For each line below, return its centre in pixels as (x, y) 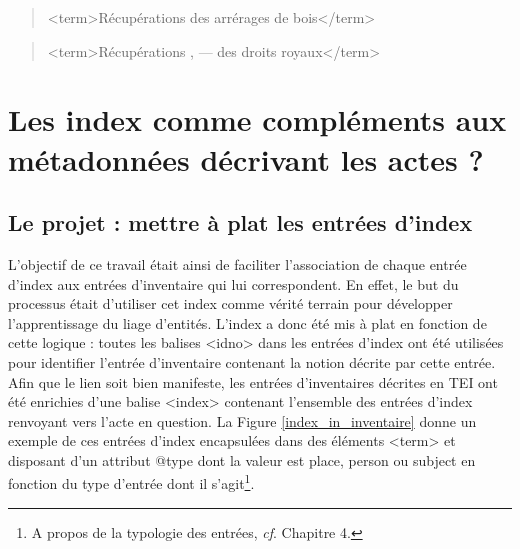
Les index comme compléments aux (257, 119)
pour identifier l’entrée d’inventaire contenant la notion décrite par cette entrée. (252, 361)
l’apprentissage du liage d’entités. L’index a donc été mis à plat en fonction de (247, 322)
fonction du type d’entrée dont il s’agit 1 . (131, 482)
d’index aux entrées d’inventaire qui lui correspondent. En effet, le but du (233, 283)
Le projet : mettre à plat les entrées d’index (240, 222)
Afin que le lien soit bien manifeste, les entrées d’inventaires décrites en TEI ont (253, 381)
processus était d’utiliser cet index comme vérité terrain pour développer (230, 303)
